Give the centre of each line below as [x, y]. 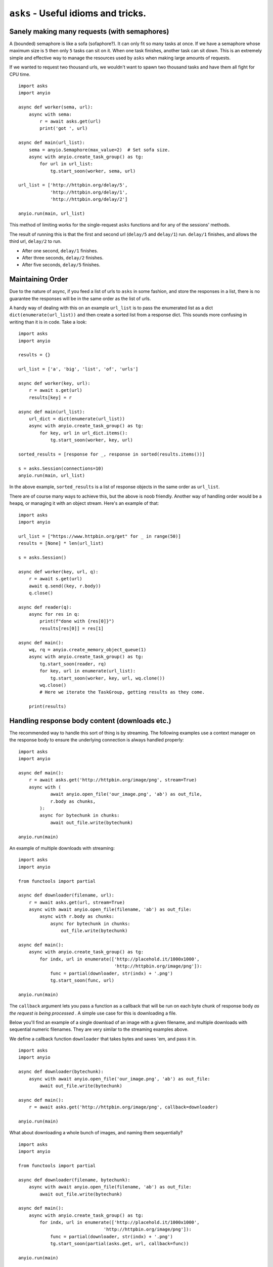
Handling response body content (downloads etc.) [90, 720]
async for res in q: [54, 614]
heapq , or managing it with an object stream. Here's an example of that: [84, 503]
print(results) [48, 706]
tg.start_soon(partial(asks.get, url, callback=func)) [120, 1244]
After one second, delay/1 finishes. [60, 250]
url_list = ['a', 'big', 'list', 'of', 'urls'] [78, 369]
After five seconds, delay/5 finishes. [61, 265]
